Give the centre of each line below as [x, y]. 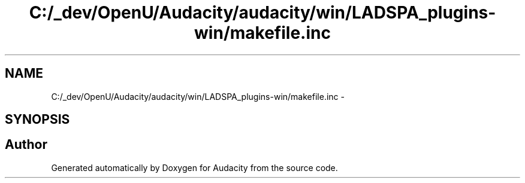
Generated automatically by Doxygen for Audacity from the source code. [194, 167]
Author [26, 145]
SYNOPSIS [37, 120]
